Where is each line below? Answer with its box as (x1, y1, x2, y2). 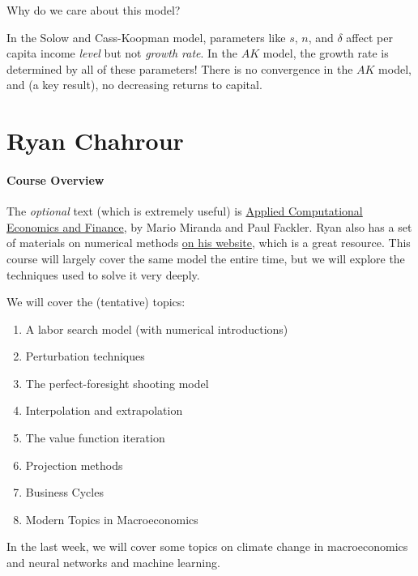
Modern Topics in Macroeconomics (25, 510, 198, 527)
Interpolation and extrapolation (25, 402, 183, 419)
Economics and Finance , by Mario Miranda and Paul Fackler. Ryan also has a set (6, 218, 412, 235)
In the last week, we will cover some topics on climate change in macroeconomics (6, 538, 408, 555)
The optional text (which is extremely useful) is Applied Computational (6, 203, 363, 220)
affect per (346, 28, 393, 45)
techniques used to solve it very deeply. (6, 266, 200, 283)
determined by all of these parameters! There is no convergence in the (6, 60, 353, 77)
